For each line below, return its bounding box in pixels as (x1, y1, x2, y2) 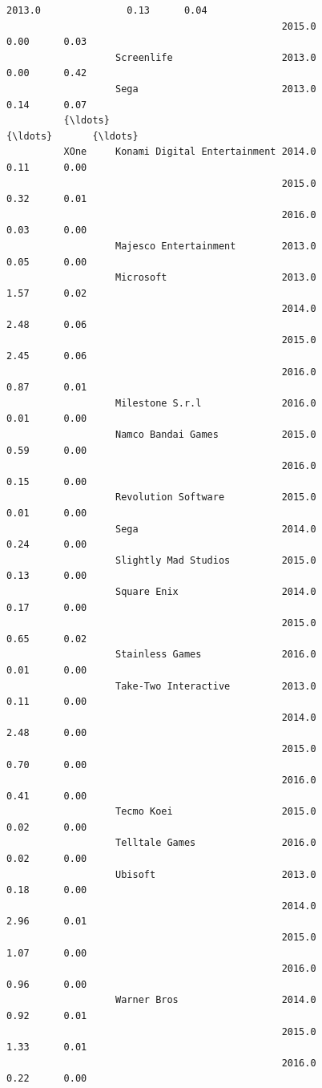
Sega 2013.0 (115, 83, 316, 95)
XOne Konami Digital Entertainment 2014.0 (63, 146, 316, 158)
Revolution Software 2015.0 (115, 491, 316, 504)
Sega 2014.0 (115, 523, 316, 535)
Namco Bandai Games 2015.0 (115, 429, 316, 441)
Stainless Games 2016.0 (115, 649, 316, 661)
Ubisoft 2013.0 (115, 868, 316, 880)
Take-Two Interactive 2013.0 (115, 680, 316, 692)
